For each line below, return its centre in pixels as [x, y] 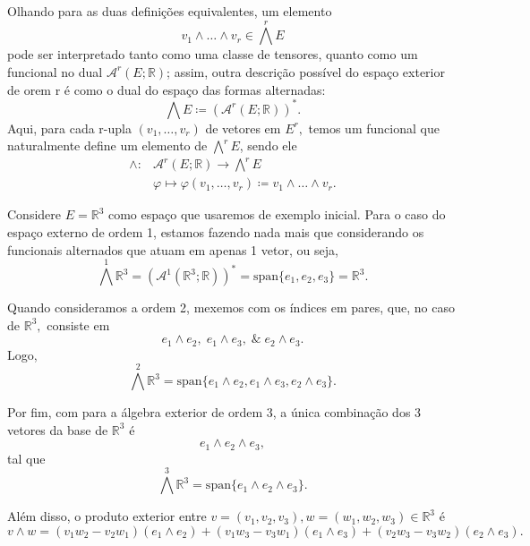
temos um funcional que [374, 128]
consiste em [78, 324]
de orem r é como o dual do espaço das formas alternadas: [167, 89]
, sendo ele [268, 145]
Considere [34, 214]
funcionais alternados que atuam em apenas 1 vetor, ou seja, [173, 249]
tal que [26, 458]
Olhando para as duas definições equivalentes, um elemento [170, 11]
